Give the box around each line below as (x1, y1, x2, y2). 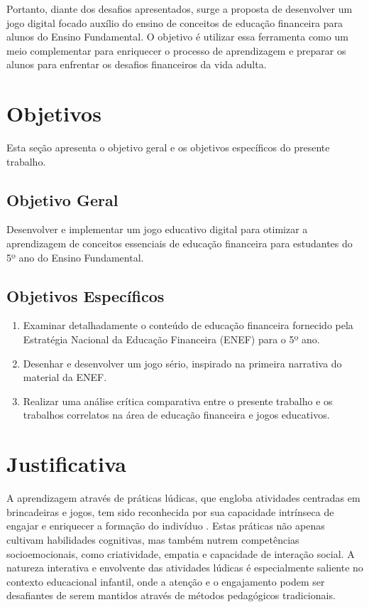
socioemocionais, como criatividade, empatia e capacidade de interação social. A (6, 546, 355, 561)
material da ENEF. (23, 370, 107, 385)
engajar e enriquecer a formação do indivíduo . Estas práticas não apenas (6, 518, 325, 533)
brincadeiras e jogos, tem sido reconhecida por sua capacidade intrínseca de (6, 504, 334, 519)
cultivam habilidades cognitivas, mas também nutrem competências (6, 532, 299, 547)
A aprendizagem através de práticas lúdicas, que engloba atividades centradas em (6, 490, 360, 505)
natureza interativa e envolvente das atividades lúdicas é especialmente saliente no (6, 560, 363, 575)
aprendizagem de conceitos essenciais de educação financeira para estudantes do (6, 236, 353, 251)
